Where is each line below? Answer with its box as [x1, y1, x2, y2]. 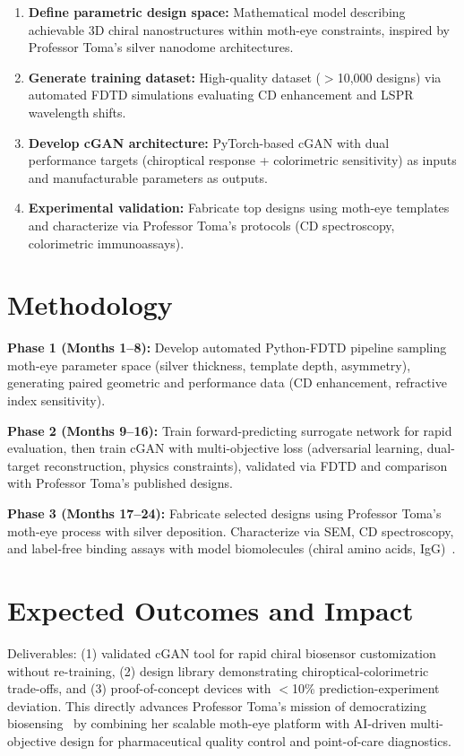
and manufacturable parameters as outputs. [28, 168, 268, 187]
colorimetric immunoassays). [28, 233, 185, 252]
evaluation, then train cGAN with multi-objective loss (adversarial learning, [7, 439, 424, 457]
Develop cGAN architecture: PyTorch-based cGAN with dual [28, 133, 390, 152]
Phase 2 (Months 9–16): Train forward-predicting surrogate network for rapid [7, 421, 452, 439]
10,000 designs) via [337, 67, 442, 86]
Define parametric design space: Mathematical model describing [28, 3, 406, 21]
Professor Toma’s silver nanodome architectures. [28, 38, 294, 56]
